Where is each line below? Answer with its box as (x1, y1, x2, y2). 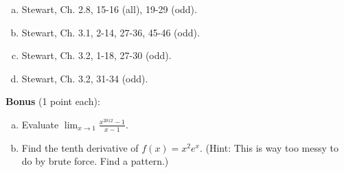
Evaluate (21, 117, 59, 131)
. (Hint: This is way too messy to (199, 140, 339, 154)
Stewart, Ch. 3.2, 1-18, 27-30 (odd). (21, 48, 172, 62)
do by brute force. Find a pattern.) (21, 154, 169, 168)
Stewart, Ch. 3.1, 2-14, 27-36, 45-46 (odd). (21, 25, 200, 39)
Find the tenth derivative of (21, 140, 139, 154)
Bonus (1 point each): (5, 94, 100, 108)
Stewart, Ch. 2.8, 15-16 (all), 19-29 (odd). (21, 2, 197, 16)
